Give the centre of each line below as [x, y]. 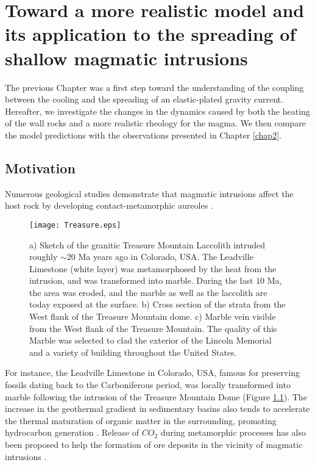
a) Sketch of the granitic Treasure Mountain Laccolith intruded [147, 244]
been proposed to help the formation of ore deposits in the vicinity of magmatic [154, 445]
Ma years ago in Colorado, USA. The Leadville [166, 257]
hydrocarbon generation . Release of [72, 432]
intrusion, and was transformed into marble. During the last [141, 280]
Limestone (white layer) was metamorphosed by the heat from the [153, 268]
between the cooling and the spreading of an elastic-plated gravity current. [144, 99]
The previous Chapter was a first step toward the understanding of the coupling [154, 87]
